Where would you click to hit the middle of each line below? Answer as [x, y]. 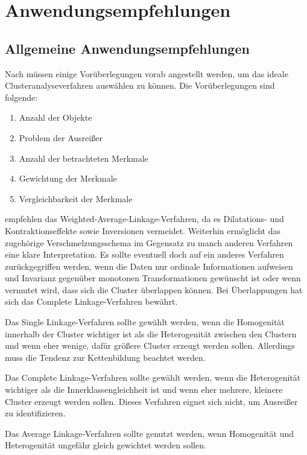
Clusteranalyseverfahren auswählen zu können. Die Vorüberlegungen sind [140, 85]
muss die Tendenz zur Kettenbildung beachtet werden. [105, 357]
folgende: [21, 97]
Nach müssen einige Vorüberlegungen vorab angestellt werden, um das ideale [147, 73]
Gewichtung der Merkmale [68, 178]
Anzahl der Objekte [55, 117]
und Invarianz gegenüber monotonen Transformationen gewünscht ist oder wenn [153, 278]
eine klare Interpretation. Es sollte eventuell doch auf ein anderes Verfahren [144, 254]
